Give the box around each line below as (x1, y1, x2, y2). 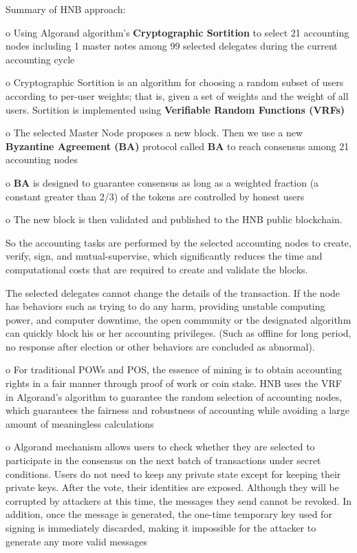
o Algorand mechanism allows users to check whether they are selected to (6, 439, 315, 454)
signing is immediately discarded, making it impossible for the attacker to (6, 521, 316, 534)
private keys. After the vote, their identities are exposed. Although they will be (6, 480, 339, 494)
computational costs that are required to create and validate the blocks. (6, 262, 308, 276)
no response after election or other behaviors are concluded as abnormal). (6, 339, 315, 353)
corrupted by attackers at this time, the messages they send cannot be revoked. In (6, 493, 352, 508)
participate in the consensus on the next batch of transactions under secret (6, 453, 321, 468)
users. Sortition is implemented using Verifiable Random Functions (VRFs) (6, 102, 345, 116)
